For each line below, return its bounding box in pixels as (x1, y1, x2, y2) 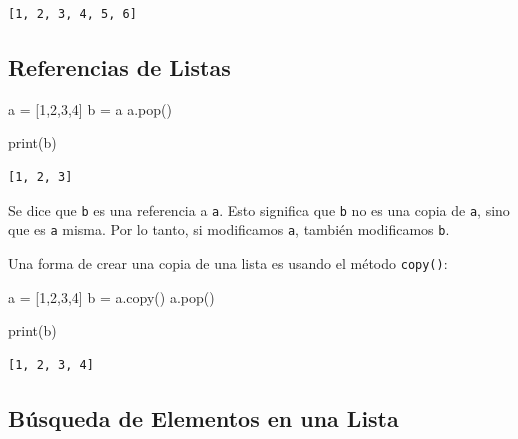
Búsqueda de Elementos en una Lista (8, 402, 399, 433)
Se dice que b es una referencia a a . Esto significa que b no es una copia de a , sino (8, 199, 510, 220)
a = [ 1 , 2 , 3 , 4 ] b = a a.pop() (8, 98, 172, 119)
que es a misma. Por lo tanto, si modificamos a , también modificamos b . (8, 219, 450, 240)
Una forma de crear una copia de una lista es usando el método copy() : (8, 252, 448, 273)
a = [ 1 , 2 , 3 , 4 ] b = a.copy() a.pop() (8, 286, 215, 307)
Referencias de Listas (8, 51, 231, 82)
